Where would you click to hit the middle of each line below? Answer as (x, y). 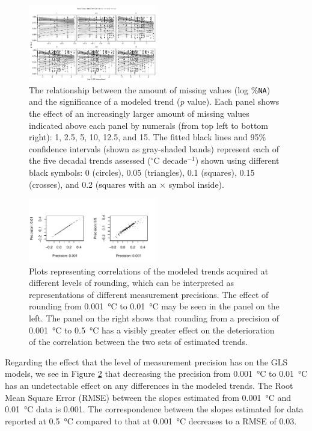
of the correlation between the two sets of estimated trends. (138, 342)
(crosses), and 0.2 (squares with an (93, 184)
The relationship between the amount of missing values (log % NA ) (150, 89)
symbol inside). (196, 184)
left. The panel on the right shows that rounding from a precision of (154, 318)
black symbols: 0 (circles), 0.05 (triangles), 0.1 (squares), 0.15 (142, 172)
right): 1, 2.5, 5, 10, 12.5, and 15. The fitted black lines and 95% (148, 137)
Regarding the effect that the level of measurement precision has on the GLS (146, 361)
